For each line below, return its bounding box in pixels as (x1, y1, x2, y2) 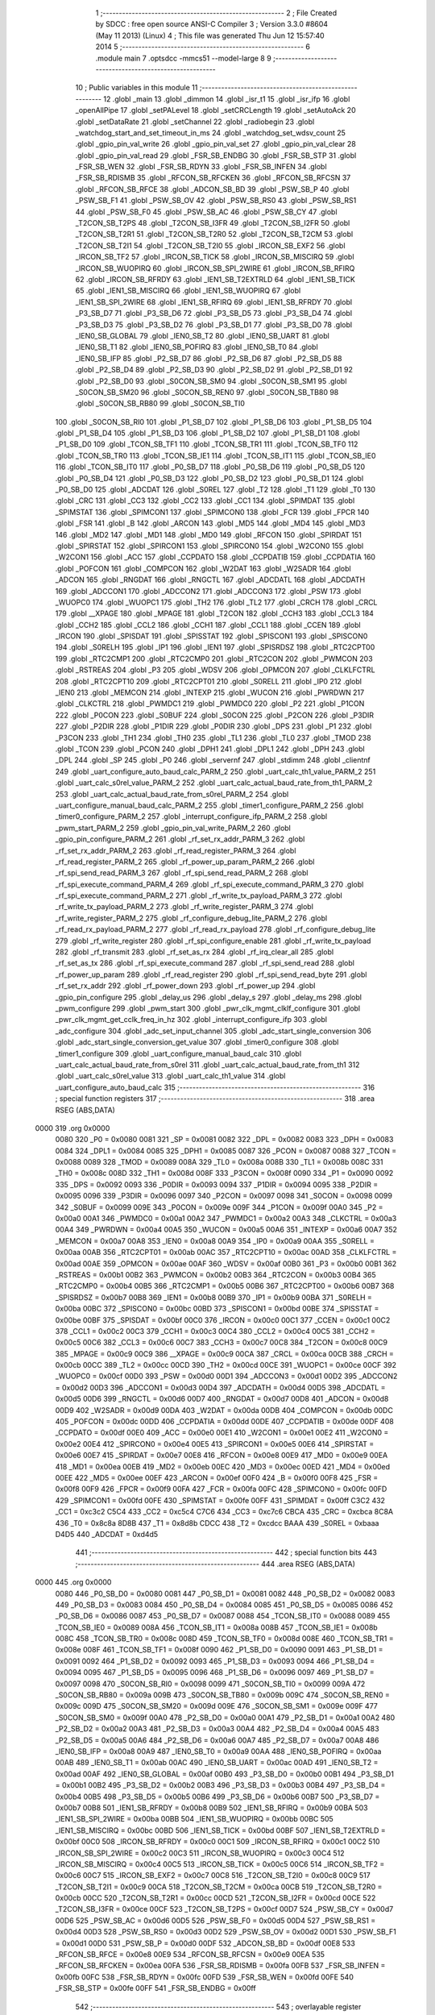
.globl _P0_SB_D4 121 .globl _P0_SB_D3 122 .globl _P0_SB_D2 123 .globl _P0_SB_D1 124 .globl (55, 473, 364, 483)
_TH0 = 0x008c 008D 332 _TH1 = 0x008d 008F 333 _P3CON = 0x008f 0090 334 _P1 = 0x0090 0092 (55, 1169, 394, 1178)
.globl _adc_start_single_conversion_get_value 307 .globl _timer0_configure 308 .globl (55, 1037, 339, 1047)
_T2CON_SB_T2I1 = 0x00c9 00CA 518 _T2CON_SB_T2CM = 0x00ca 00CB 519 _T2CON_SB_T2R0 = (55, 1882, 383, 1892)
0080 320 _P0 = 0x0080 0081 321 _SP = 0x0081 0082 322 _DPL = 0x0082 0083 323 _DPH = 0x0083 (55, 1135, 394, 1145)
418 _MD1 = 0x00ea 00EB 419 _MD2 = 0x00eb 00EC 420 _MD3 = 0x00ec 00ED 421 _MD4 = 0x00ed (55, 1461, 391, 1471)
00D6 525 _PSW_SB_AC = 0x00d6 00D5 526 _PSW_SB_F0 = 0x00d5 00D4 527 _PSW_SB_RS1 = (55, 1915, 376, 1926)
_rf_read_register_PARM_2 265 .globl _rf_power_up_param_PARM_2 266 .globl (55, 857, 315, 866)
